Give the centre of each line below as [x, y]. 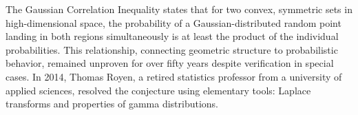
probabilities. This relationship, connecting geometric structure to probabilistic [172, 49]
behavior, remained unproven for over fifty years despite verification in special [170, 63]
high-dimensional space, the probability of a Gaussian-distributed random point [173, 22]
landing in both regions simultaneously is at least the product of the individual [172, 36]
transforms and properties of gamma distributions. [112, 104]
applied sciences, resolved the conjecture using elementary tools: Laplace [158, 90]
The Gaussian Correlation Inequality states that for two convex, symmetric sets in [179, 9]
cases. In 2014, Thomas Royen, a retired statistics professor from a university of [174, 76]
